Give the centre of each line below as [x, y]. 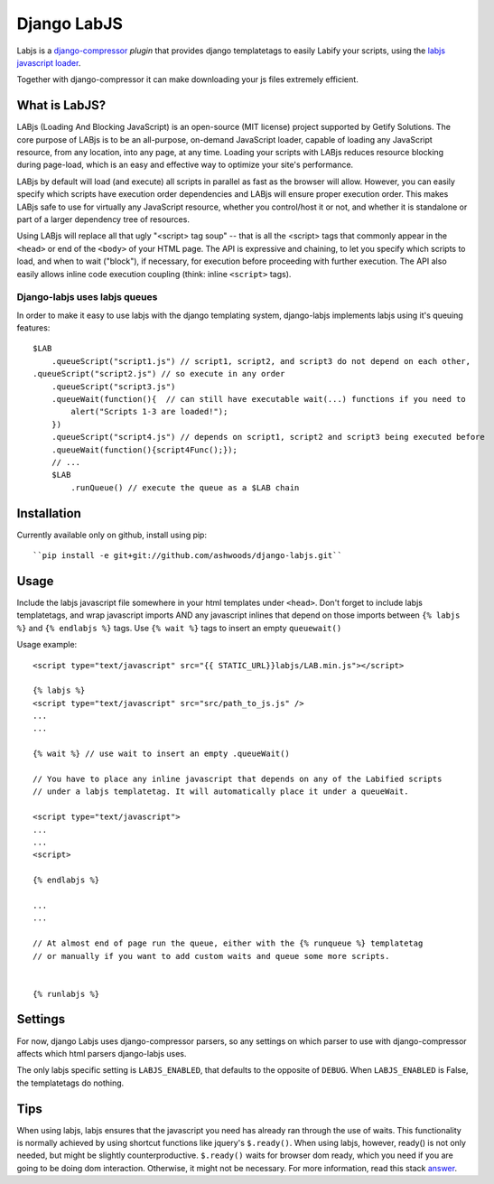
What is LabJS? [61, 105]
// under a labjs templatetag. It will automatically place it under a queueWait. [221, 792]
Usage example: [47, 645]
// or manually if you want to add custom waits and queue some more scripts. [211, 956]
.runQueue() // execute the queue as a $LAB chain [185, 487]
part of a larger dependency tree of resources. [103, 219]
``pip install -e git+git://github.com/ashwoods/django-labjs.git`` [187, 556]
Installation [49, 513]
